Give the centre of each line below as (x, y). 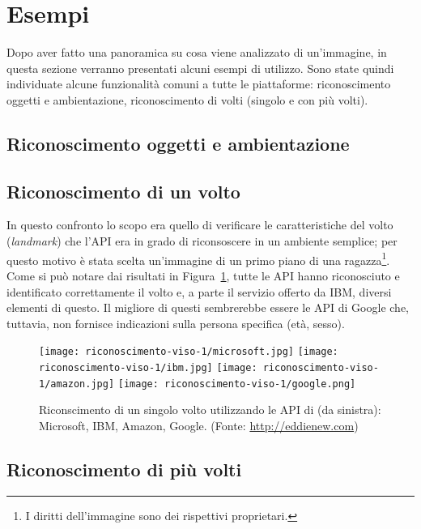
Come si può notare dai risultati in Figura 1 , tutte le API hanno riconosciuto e (203, 275)
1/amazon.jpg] (77, 384)
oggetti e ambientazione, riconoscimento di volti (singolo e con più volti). (187, 99)
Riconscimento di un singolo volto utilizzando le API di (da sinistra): (210, 410)
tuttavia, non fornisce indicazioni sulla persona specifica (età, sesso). (176, 323)
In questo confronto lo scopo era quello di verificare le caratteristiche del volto (200, 225)
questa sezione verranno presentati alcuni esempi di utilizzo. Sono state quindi (200, 68)
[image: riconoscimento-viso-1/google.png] (237, 384)
